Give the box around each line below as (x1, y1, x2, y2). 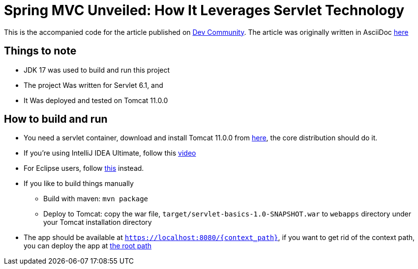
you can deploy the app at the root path (24, 242, 152, 250)
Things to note (4, 45, 77, 57)
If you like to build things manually (24, 179, 134, 188)
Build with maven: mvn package (43, 194, 149, 203)
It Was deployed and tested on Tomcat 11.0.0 (24, 96, 168, 105)
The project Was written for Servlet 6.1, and (24, 81, 163, 89)
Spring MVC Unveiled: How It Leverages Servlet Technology (4, 2, 405, 19)
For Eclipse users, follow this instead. (24, 164, 144, 173)
